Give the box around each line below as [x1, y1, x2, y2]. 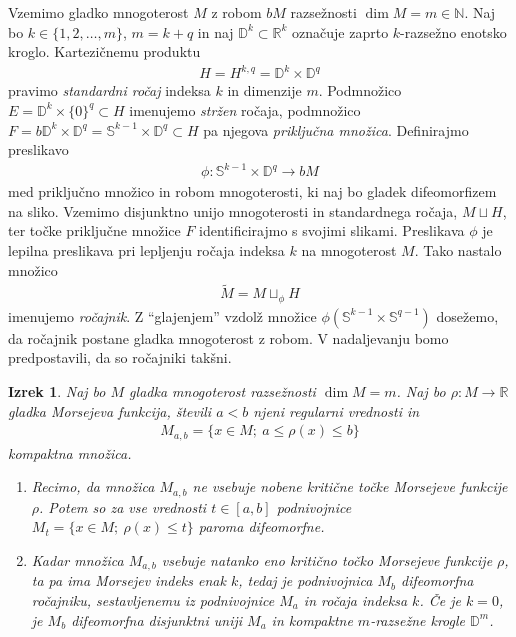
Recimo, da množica [31, 476, 155, 497]
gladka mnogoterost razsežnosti [129, 381, 316, 402]
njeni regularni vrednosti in [253, 400, 420, 421]
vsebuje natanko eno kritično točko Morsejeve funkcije [161, 549, 493, 570]
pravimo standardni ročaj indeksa [8, 80, 211, 101]
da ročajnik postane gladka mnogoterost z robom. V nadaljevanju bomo [8, 327, 449, 348]
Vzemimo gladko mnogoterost [8, 2, 189, 22]
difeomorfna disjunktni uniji [71, 609, 243, 630]
